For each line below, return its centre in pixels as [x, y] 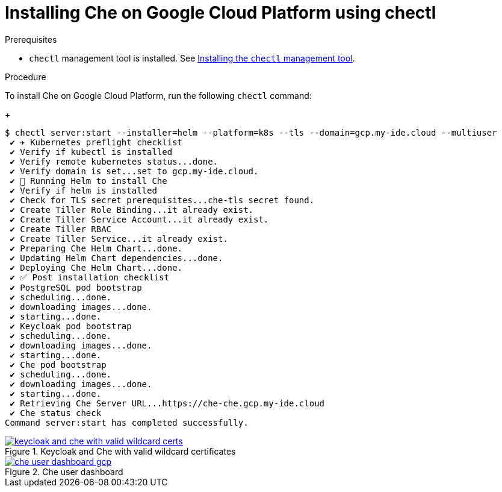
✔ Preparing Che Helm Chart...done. [96, 248]
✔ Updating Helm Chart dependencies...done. [116, 258]
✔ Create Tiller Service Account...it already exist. [139, 219]
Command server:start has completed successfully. [127, 422]
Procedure [26, 77]
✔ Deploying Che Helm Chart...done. [96, 267]
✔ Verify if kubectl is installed [91, 152]
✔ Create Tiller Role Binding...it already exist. [132, 210]
